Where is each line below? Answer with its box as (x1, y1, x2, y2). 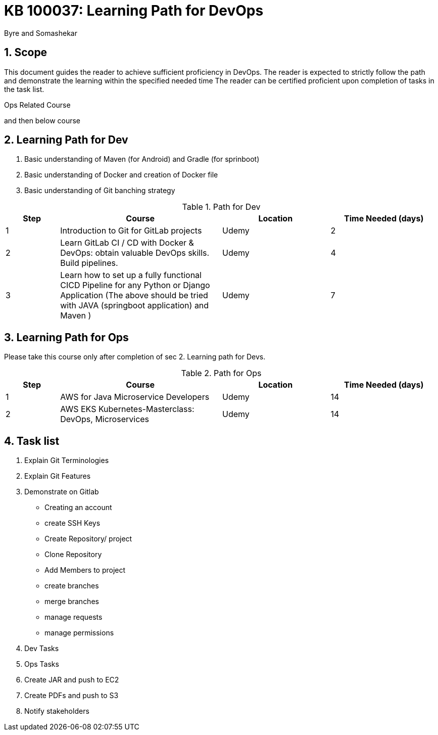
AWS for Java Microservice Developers (60, 392, 210, 402)
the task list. (4, 84, 44, 94)
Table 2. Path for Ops (181, 368, 262, 379)
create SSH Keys (44, 519, 101, 528)
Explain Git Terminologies (24, 456, 109, 465)
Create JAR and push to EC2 (24, 675, 119, 684)
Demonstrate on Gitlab (24, 487, 99, 496)
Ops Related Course (4, 100, 71, 109)
